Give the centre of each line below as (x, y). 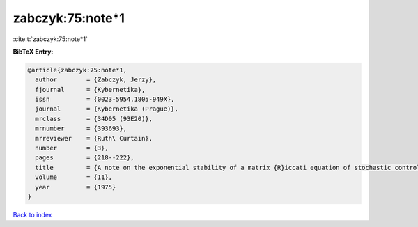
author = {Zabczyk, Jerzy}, (96, 80)
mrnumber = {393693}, (81, 128)
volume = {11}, (74, 177)
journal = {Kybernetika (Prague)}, (107, 109)
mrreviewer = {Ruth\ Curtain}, (94, 138)
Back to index (32, 214)
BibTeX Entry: (33, 52)
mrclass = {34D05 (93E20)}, (94, 119)
